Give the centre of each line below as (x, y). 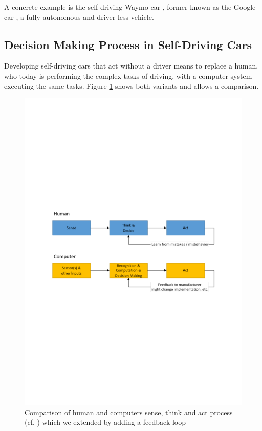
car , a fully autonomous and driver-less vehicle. (79, 17)
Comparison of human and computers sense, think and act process (129, 412)
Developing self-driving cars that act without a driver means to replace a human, (131, 66)
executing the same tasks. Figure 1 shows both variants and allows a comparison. (132, 86)
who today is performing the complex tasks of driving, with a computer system (128, 75)
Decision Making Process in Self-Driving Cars (128, 44)
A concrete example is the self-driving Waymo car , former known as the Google (130, 7)
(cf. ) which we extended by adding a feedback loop (105, 422)
